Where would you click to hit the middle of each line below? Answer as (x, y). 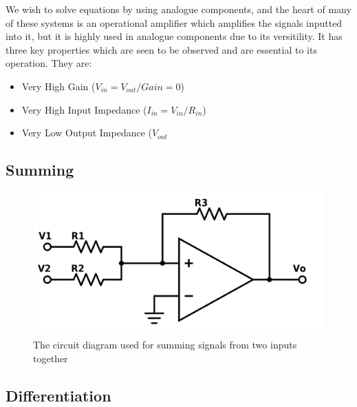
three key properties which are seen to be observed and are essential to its (161, 49)
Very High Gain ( (58, 86)
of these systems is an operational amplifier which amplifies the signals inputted (174, 22)
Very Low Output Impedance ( (87, 133)
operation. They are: (49, 63)
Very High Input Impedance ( (84, 109)
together (51, 358)
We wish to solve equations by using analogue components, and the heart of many (178, 9)
